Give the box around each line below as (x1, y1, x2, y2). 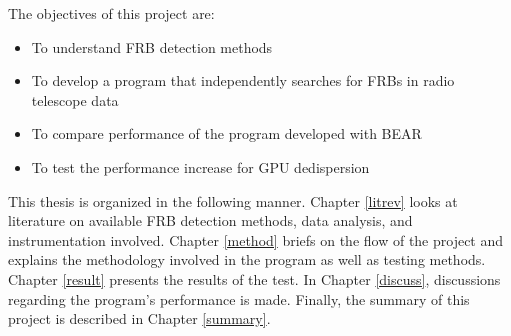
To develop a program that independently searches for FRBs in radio (31, 70, 455, 91)
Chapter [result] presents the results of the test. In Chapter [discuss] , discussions (8, 268, 501, 289)
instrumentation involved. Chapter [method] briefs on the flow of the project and (8, 229, 504, 250)
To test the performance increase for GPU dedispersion (31, 156, 370, 177)
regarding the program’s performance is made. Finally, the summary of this (8, 288, 470, 309)
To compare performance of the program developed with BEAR (31, 123, 422, 144)
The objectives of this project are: (8, 3, 215, 23)
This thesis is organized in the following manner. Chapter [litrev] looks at (8, 190, 458, 211)
